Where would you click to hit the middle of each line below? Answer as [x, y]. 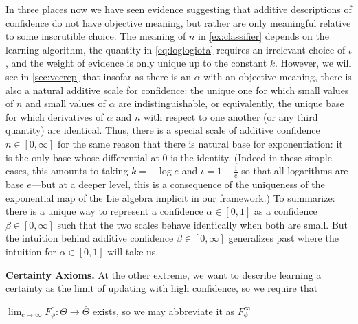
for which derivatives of [55, 116]
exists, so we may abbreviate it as [164, 311]
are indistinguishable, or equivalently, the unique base [231, 103]
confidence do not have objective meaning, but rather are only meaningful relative [178, 22]
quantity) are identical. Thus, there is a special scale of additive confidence [163, 130]
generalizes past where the [283, 238]
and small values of [66, 103]
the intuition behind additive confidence [90, 238]
